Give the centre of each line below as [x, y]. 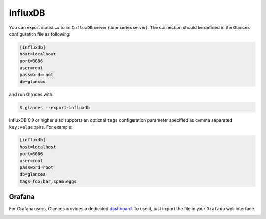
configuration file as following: [40, 34]
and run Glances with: [31, 94]
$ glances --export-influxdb [55, 107]
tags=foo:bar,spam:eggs [48, 181]
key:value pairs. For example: [41, 127]
